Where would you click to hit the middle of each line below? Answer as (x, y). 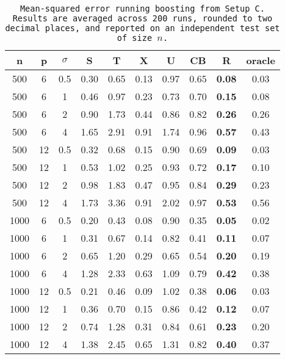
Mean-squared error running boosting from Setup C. (142, 9)
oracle (261, 60)
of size (135, 38)
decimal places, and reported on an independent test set (142, 28)
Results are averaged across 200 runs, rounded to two (142, 18)
